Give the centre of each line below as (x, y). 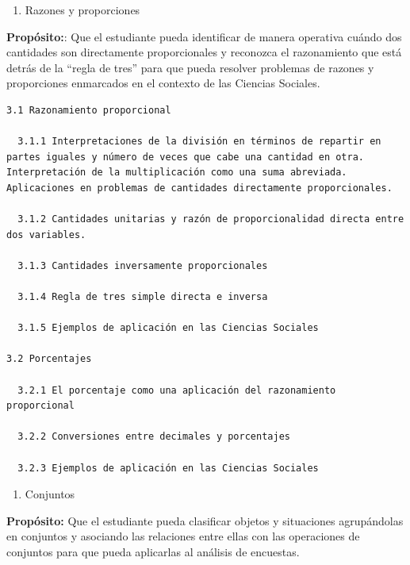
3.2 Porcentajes (49, 359)
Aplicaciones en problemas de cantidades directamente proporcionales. (199, 188)
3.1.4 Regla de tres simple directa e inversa (143, 297)
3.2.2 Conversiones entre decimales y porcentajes (154, 437)
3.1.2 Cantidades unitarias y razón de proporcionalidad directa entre (211, 219)
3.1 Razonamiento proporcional (89, 110)
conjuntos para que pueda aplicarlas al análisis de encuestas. (153, 552)
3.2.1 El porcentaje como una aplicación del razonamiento (177, 390)
